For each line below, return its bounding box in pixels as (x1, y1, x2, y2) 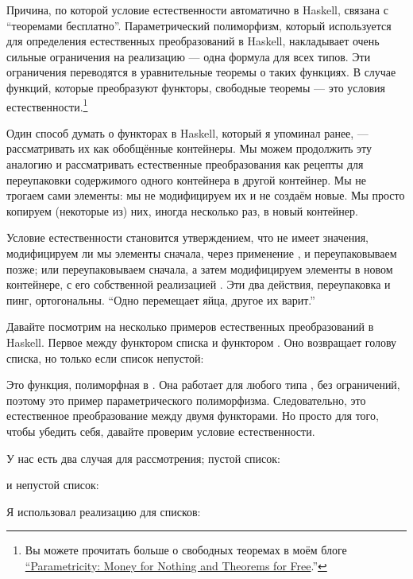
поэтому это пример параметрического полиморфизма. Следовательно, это (6, 391, 366, 408)
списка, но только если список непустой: (6, 349, 204, 366)
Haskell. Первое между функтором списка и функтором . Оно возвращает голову (6, 333, 397, 350)
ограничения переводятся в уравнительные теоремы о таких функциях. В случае (6, 64, 396, 80)
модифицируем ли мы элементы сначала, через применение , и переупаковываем (6, 244, 397, 261)
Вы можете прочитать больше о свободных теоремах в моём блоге (25, 542, 347, 558)
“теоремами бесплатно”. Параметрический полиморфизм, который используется (6, 17, 392, 33)
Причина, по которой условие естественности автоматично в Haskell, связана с (6, 2, 388, 17)
